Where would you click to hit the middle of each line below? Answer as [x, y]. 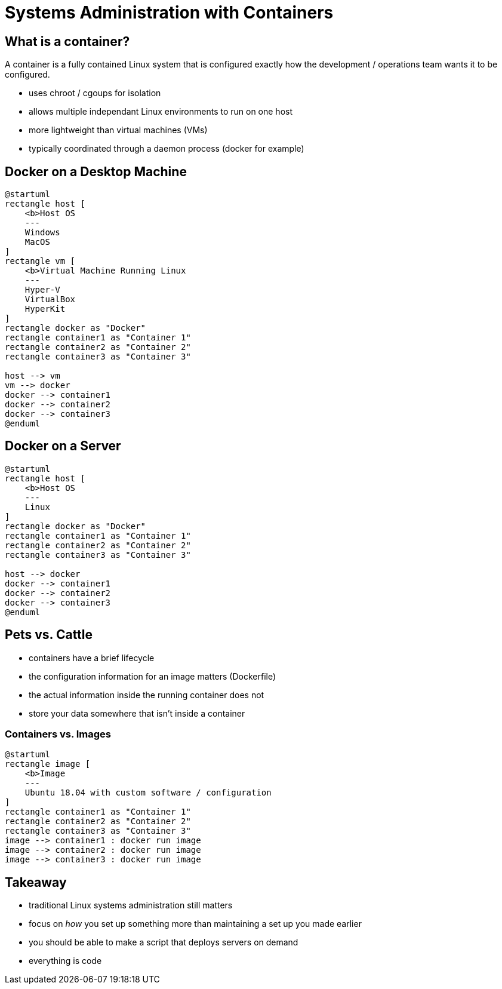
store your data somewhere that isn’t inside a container [137, 713]
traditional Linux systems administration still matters [131, 905]
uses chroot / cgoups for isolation [95, 93]
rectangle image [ [48, 764]
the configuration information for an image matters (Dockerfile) [153, 676]
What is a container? [67, 41]
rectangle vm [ [40, 261]
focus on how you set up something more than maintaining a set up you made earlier [195, 924]
